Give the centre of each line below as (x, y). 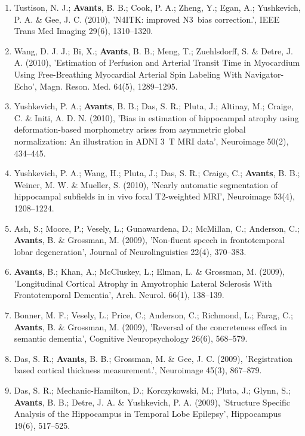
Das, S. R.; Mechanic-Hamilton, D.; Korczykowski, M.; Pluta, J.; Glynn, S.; (152, 390)
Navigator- (264, 74)
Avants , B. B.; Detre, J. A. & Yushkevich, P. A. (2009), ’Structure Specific (152, 402)
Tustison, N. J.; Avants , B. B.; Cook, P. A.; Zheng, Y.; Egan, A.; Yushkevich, (157, 7)
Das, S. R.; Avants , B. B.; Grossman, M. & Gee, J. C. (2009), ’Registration (153, 358)
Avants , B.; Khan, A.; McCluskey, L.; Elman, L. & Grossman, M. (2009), (150, 271)
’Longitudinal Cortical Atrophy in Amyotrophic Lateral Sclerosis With (143, 283)
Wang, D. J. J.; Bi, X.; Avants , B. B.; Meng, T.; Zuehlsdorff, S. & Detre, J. (153, 50)
